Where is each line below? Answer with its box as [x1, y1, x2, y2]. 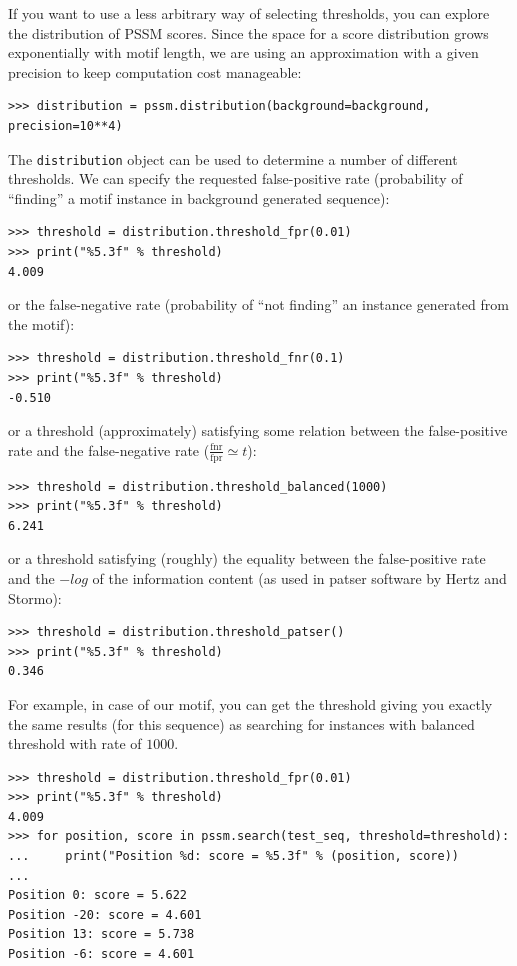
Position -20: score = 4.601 [8, 907, 202, 922]
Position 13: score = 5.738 [8, 927, 195, 942]
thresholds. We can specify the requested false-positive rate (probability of [8, 168, 463, 189]
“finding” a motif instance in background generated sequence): [8, 187, 390, 208]
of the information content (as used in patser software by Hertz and [92, 567, 507, 588]
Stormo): [8, 587, 62, 608]
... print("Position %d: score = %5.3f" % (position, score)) [8, 849, 460, 864]
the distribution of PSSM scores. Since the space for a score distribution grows [8, 22, 489, 43]
